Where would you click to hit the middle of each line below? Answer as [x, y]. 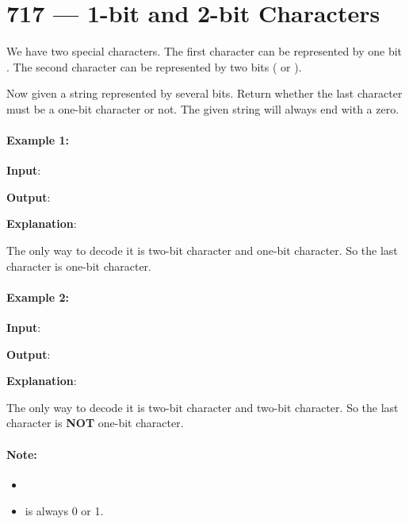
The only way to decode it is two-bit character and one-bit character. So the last [202, 250]
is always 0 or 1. [64, 511]
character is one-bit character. [79, 266]
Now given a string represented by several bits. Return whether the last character [204, 93]
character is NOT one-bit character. [95, 423]
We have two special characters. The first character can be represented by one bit [204, 51]
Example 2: [38, 297]
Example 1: [38, 140]
